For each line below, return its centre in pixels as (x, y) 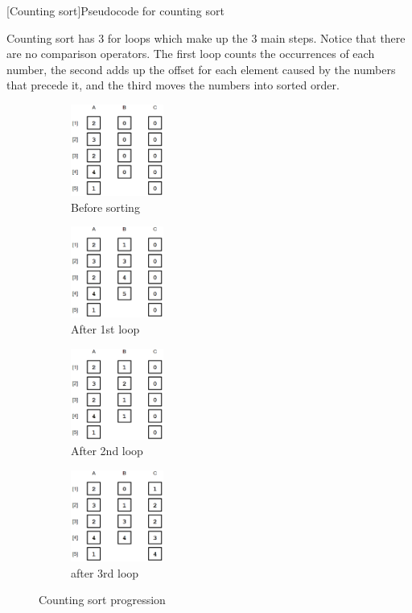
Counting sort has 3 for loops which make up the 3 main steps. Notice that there (206, 37)
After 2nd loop (107, 451)
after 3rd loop (105, 572)
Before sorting (105, 207)
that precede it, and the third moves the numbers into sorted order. (173, 85)
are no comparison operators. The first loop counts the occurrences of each (191, 54)
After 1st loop (105, 329)
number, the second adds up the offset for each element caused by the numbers (201, 69)
